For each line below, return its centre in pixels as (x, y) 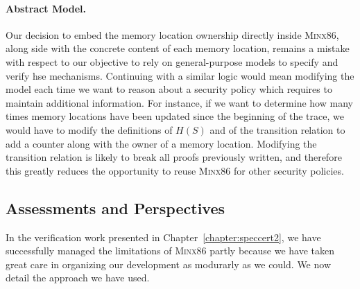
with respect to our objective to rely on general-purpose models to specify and (172, 61)
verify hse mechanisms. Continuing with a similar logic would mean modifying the (180, 75)
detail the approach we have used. (78, 278)
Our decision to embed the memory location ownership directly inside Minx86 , (172, 34)
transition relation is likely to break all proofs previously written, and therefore (174, 157)
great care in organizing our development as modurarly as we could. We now (168, 264)
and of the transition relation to (277, 129)
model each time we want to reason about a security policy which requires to (169, 89)
